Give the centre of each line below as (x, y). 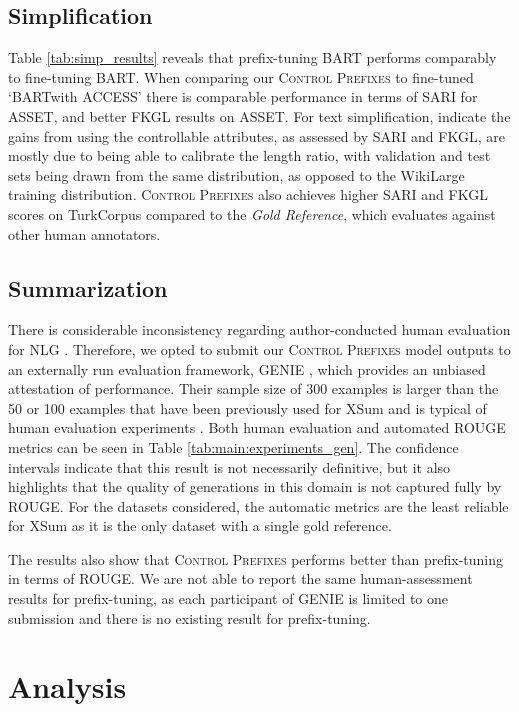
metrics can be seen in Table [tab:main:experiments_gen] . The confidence (233, 446)
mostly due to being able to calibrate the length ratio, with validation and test (249, 155)
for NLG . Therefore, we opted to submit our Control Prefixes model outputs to (259, 348)
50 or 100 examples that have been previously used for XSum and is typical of (247, 407)
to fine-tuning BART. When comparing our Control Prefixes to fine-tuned (241, 76)
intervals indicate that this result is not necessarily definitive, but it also (229, 466)
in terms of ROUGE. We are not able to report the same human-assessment (240, 578)
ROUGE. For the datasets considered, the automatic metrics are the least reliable (258, 505)
